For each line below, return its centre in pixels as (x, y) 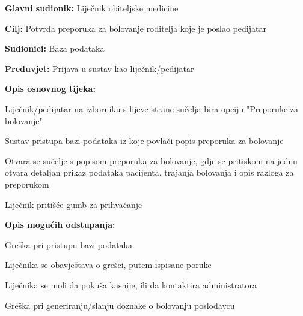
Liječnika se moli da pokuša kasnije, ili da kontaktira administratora (131, 285)
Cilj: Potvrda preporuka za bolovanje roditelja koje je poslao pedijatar (136, 28)
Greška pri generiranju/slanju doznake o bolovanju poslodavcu (120, 305)
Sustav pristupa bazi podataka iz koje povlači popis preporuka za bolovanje (144, 141)
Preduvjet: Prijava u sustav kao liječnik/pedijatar (99, 68)
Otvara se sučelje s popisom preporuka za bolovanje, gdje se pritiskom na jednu (151, 160)
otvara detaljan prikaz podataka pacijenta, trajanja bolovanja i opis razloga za (149, 172)
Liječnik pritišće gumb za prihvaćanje (74, 204)
